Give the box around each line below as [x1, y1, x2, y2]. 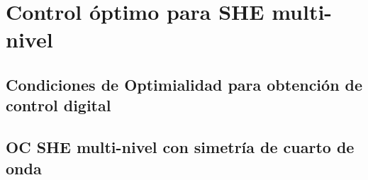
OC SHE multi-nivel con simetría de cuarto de [6, 136, 355, 158]
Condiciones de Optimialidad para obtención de [6, 73, 363, 95]
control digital [6, 94, 111, 116]
